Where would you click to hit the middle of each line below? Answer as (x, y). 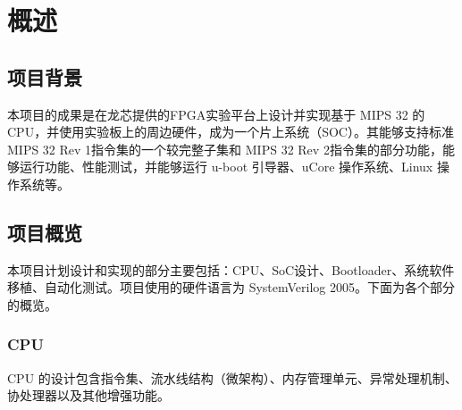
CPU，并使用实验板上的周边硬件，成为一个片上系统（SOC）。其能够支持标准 (231, 132)
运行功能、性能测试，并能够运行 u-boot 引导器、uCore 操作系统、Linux (226, 167)
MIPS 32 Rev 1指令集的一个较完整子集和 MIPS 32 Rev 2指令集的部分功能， (225, 149)
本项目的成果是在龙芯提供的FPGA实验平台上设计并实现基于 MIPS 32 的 (216, 114)
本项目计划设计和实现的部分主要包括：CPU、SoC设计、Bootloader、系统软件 (231, 269)
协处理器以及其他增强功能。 (88, 395)
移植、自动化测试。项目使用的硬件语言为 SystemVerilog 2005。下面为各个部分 (231, 287)
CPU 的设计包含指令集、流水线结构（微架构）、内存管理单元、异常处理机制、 (232, 377)
